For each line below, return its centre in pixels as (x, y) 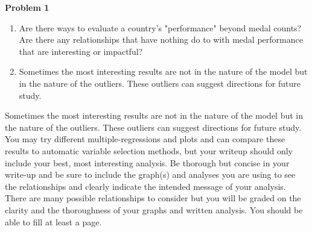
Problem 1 (27, 7)
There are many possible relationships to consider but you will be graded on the (153, 198)
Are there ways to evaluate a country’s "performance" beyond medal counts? (160, 27)
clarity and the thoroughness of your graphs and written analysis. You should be (154, 209)
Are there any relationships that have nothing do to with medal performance (161, 39)
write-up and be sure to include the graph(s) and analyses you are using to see (150, 174)
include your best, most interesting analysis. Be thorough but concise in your (147, 162)
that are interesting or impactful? (81, 51)
